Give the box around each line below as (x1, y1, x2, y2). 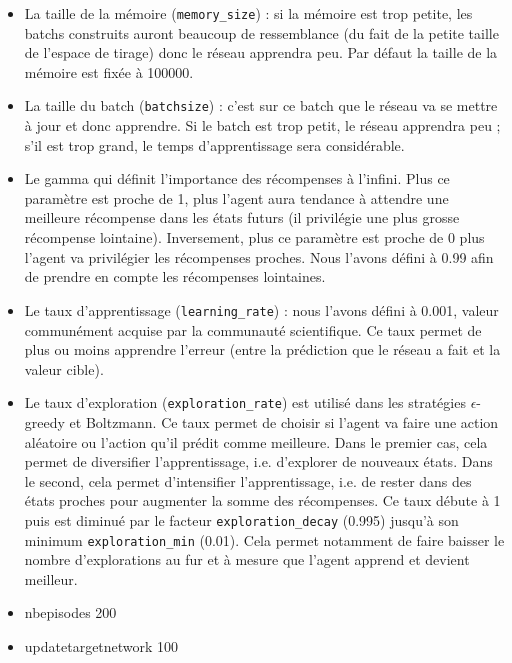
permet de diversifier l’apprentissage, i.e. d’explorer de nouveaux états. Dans (24, 451, 493, 472)
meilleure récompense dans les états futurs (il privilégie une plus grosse (24, 207, 460, 228)
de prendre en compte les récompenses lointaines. (24, 266, 326, 287)
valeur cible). (24, 358, 104, 379)
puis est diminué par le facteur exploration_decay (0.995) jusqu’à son (24, 509, 459, 530)
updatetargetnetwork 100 (24, 636, 179, 656)
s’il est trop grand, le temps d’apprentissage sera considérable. (24, 134, 405, 155)
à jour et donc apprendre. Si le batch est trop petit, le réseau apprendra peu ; (24, 115, 501, 136)
